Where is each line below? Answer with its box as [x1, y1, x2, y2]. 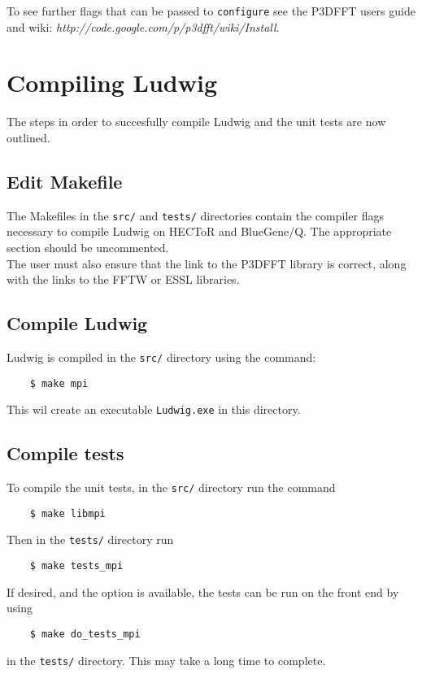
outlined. [7, 128, 50, 146]
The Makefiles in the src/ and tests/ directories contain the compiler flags [7, 207, 384, 224]
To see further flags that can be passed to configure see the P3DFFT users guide [7, 2, 415, 19]
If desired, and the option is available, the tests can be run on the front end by [7, 583, 399, 600]
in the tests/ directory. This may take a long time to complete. [7, 651, 326, 668]
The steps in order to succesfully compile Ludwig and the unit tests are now [7, 113, 386, 130]
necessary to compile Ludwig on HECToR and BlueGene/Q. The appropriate [7, 223, 392, 240]
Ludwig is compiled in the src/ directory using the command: [7, 349, 316, 365]
